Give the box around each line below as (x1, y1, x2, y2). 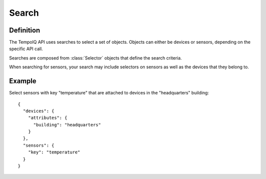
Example (9, 77, 36, 86)
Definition (9, 26, 40, 34)
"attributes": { (28, 115, 67, 120)
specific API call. (9, 46, 43, 52)
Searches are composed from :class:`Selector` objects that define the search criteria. (9, 55, 182, 61)
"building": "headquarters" (33, 122, 101, 127)
